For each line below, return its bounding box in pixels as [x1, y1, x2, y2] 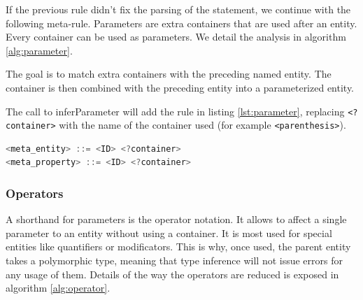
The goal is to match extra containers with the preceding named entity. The [6, 66, 332, 81]
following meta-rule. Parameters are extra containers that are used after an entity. [6, 15, 357, 30]
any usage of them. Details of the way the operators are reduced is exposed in [6, 266, 339, 281]
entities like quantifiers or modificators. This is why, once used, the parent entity [6, 239, 351, 254]
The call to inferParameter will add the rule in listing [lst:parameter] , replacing [6, 103, 345, 118]
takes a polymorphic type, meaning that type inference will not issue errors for [6, 253, 343, 268]
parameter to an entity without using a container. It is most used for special [6, 225, 332, 240]
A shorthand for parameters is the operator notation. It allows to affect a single [6, 212, 347, 227]
